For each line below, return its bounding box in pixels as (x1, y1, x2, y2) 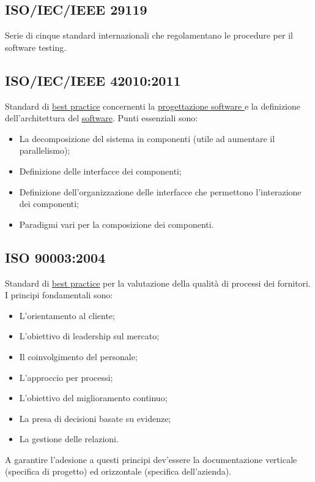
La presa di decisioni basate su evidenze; (19, 412, 171, 424)
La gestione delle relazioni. (19, 432, 119, 445)
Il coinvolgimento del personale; (19, 350, 138, 363)
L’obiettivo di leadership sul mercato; (19, 329, 160, 342)
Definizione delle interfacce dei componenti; (19, 164, 182, 177)
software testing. (5, 40, 67, 53)
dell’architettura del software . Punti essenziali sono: (5, 111, 198, 124)
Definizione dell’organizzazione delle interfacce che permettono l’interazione (19, 185, 302, 198)
